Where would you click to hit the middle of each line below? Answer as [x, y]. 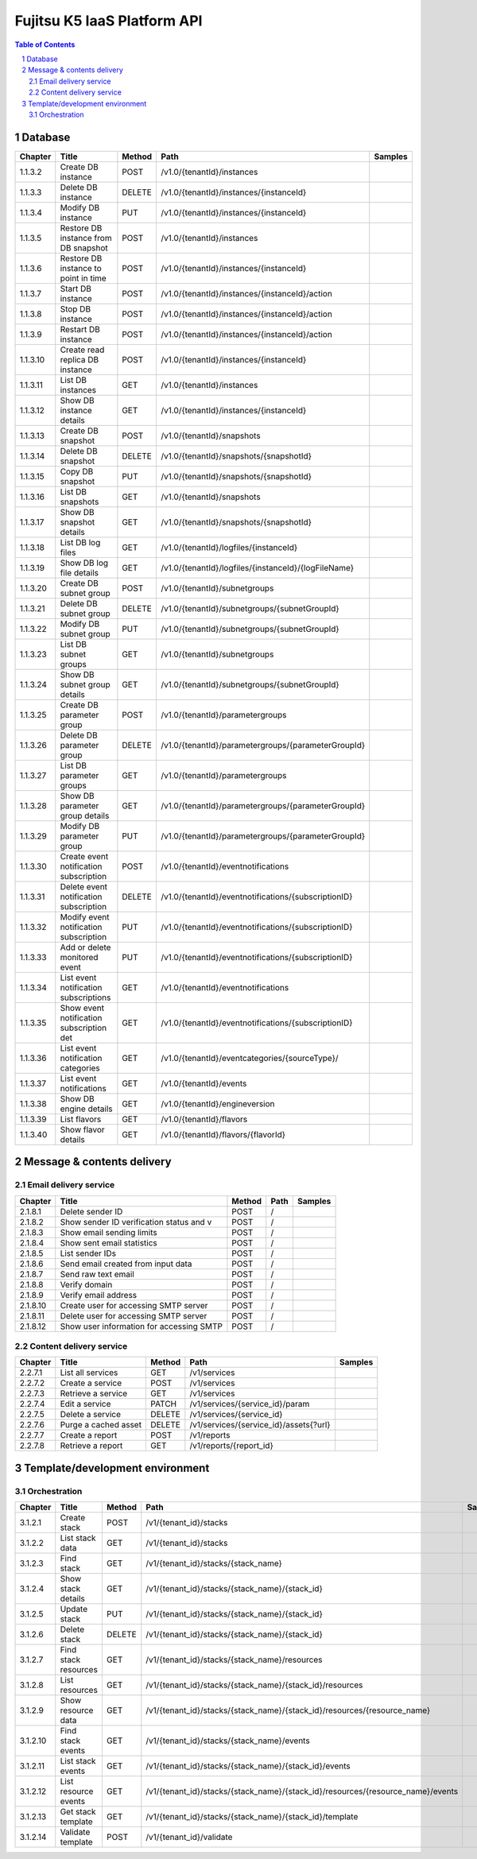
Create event [84, 856]
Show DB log [84, 563]
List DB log [80, 542]
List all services [89, 1373]
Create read [82, 350]
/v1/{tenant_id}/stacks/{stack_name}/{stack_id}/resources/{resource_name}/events [302, 1791]
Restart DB [80, 329]
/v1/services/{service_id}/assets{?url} [260, 1425]
